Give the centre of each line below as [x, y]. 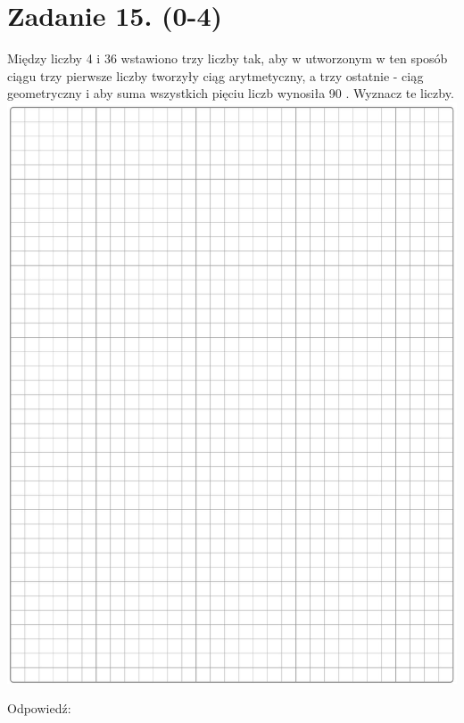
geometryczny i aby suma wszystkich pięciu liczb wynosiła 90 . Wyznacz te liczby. [231, 93]
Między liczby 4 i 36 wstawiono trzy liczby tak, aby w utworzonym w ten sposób [228, 58]
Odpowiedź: [39, 708]
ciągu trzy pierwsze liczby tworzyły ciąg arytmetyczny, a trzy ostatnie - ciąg [215, 75]
